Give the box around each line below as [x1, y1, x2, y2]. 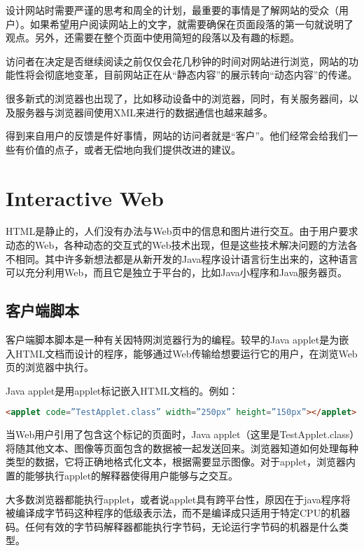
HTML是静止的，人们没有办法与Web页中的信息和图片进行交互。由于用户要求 [6, 224, 358, 238]
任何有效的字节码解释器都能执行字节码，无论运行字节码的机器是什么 [24, 519, 339, 533]
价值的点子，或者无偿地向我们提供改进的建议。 [24, 142, 241, 156]
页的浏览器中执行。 [6, 360, 94, 374]
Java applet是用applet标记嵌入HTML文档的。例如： [6, 383, 239, 397]
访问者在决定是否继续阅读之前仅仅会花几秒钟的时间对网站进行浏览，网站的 [6, 53, 349, 68]
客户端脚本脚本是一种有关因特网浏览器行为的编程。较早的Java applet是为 [6, 332, 339, 347]
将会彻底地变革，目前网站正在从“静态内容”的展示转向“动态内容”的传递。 [24, 67, 358, 82]
